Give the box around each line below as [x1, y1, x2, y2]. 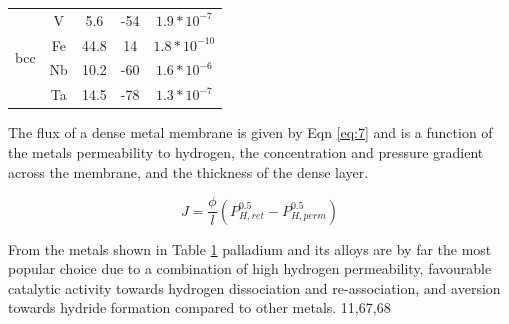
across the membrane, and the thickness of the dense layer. [8, 161, 369, 182]
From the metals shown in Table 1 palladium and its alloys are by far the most [8, 238, 492, 259]
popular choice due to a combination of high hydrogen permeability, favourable [8, 258, 492, 279]
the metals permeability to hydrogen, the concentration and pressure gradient [8, 141, 484, 162]
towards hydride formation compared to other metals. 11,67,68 [8, 297, 391, 318]
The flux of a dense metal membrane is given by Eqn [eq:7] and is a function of [8, 122, 493, 143]
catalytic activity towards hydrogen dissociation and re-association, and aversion [8, 277, 501, 298]
